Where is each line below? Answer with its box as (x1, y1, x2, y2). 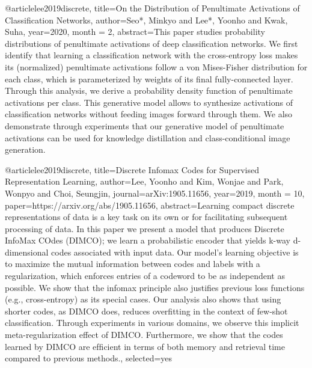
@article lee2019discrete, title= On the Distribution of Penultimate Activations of (5, 2, 300, 14)
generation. (5, 143, 46, 156)
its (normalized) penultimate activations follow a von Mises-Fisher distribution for (5, 60, 308, 73)
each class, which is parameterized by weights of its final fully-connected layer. (5, 72, 293, 85)
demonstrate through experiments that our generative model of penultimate (5, 119, 284, 132)
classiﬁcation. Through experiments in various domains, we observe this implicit (5, 316, 299, 329)
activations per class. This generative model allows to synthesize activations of (5, 96, 293, 108)
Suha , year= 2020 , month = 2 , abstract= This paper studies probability (5, 25, 265, 38)
